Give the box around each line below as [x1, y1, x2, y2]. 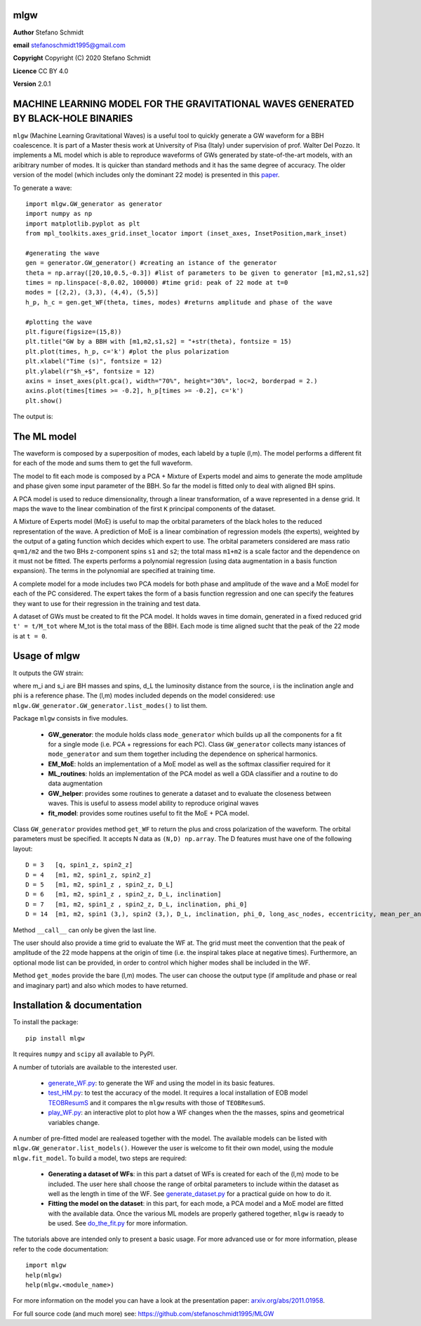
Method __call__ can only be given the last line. [13, 925, 157, 934]
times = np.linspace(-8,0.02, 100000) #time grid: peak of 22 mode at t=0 [25, 278, 288, 287]
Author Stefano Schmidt [13, 28, 84, 37]
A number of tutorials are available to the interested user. [13, 1062, 178, 1071]
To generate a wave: [13, 184, 72, 192]
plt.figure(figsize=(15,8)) [25, 328, 122, 335]
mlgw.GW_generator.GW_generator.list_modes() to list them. [13, 701, 208, 709]
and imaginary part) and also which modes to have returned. [13, 981, 188, 989]
